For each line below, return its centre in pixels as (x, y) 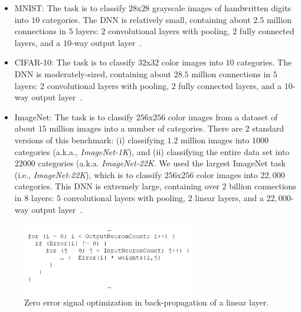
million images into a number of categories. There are (146, 128)
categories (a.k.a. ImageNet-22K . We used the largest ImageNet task (162, 163)
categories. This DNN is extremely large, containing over (117, 186)
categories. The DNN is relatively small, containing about (146, 19)
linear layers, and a (229, 197)
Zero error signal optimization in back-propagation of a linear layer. (147, 302)
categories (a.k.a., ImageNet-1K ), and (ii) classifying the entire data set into (152, 151)
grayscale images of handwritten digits (222, 8)
